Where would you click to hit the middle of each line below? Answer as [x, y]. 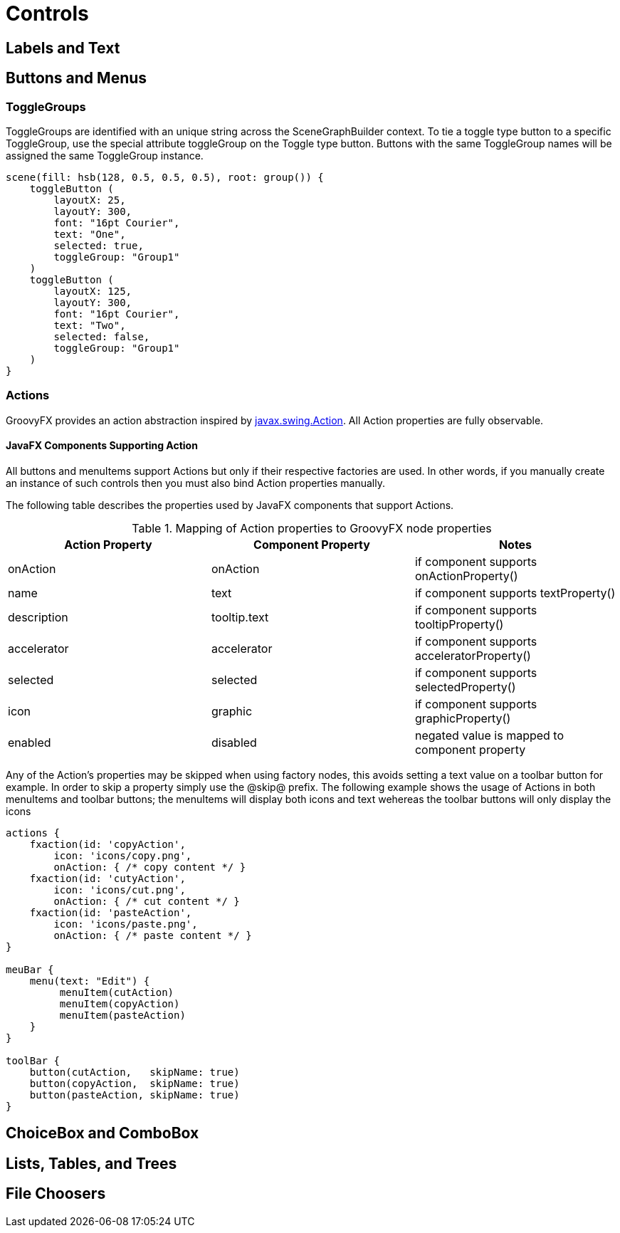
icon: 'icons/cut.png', [120, 890]
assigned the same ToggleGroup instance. [105, 155]
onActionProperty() [466, 576]
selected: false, [102, 336]
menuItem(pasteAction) [122, 1015]
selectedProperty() [465, 687]
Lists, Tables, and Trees [91, 1163]
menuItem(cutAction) [117, 992]
